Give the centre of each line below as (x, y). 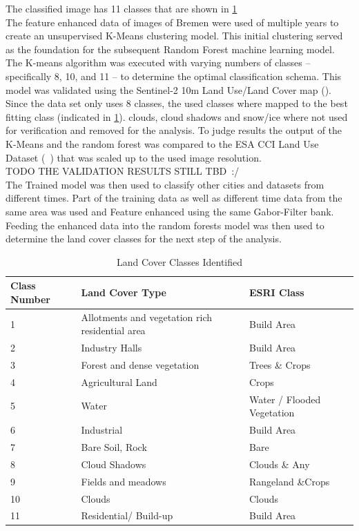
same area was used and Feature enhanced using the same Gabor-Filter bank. (170, 211)
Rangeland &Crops (289, 481)
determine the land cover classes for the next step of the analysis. (144, 239)
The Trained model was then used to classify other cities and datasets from (165, 184)
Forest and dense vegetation (140, 365)
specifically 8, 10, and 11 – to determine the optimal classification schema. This (174, 76)
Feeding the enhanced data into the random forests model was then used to (165, 225)
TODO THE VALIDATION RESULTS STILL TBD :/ (123, 171)
